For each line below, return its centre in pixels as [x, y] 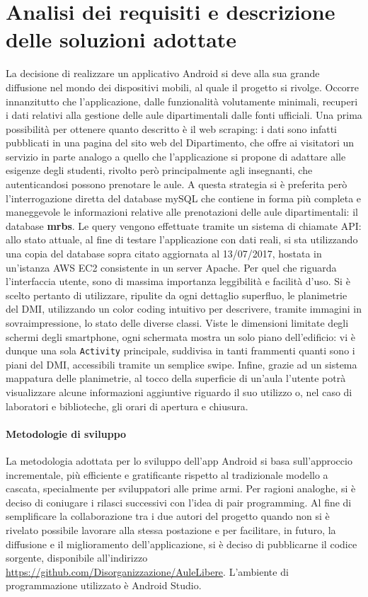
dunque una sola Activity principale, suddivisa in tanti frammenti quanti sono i [180, 350]
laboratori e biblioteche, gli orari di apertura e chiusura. [127, 406]
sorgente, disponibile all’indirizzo [77, 558]
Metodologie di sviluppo [66, 433]
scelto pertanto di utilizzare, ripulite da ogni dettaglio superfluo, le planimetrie [177, 295]
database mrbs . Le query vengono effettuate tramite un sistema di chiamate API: [184, 225]
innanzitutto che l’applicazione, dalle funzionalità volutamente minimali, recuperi [182, 101]
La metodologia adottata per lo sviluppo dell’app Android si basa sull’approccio [179, 461]
